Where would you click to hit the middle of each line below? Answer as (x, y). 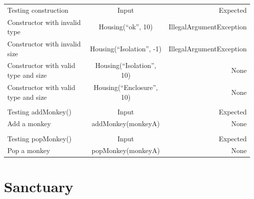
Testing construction (38, 10)
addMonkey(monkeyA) (126, 123)
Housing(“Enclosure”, (126, 87)
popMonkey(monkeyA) (126, 150)
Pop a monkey (29, 150)
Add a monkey (29, 123)
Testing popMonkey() (40, 138)
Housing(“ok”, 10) (126, 27)
